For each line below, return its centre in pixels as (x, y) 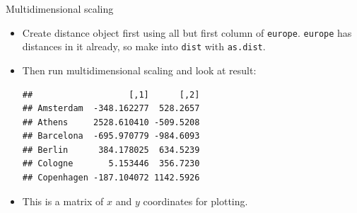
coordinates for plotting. (195, 201)
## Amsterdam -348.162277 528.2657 (111, 109)
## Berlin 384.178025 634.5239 (111, 150)
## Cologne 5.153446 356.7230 (111, 164)
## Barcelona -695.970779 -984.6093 (111, 136)
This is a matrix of (63, 201)
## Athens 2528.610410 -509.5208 (111, 122)
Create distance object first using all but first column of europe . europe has (187, 32)
